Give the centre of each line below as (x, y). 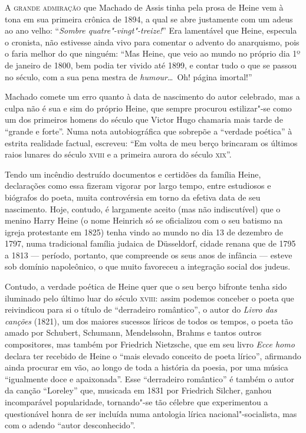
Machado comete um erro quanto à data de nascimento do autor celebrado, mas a (152, 96)
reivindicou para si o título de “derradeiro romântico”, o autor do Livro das (141, 309)
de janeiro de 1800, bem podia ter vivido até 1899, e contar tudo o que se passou (151, 65)
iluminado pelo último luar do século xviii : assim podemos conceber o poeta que (149, 298)
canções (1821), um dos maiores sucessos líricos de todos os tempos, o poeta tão (149, 321)
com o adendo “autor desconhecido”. (70, 425)
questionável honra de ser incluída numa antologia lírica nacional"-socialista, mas (151, 413)
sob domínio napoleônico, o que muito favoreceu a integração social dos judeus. (148, 266)
